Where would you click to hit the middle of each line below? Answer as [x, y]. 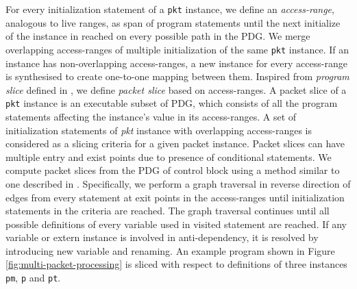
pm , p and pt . [33, 278]
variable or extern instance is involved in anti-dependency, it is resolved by [162, 237]
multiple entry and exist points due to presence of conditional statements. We [169, 156]
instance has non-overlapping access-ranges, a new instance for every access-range [176, 63]
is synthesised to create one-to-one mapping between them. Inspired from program [177, 76]
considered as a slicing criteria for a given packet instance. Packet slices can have [175, 143]
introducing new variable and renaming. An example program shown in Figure [170, 250]
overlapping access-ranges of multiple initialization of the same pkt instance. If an [177, 49]
